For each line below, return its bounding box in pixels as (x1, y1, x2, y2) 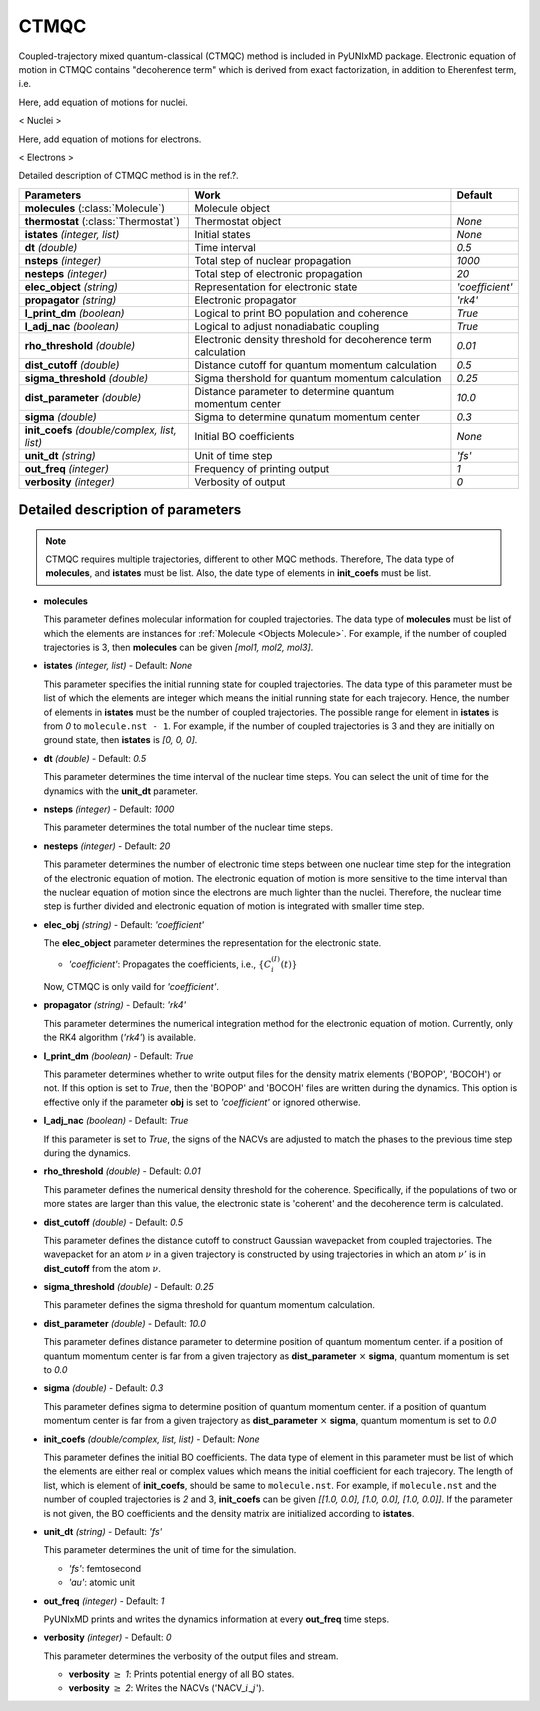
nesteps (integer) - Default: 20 (43, 840, 171, 852)
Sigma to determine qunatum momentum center (194, 410, 420, 424)
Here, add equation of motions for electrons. (18, 133, 202, 145)
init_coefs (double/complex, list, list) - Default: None (43, 1433, 260, 1445)
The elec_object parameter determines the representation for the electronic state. (43, 937, 382, 949)
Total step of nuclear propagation (194, 253, 352, 267)
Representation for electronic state (194, 280, 358, 294)
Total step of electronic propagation (194, 266, 363, 280)
